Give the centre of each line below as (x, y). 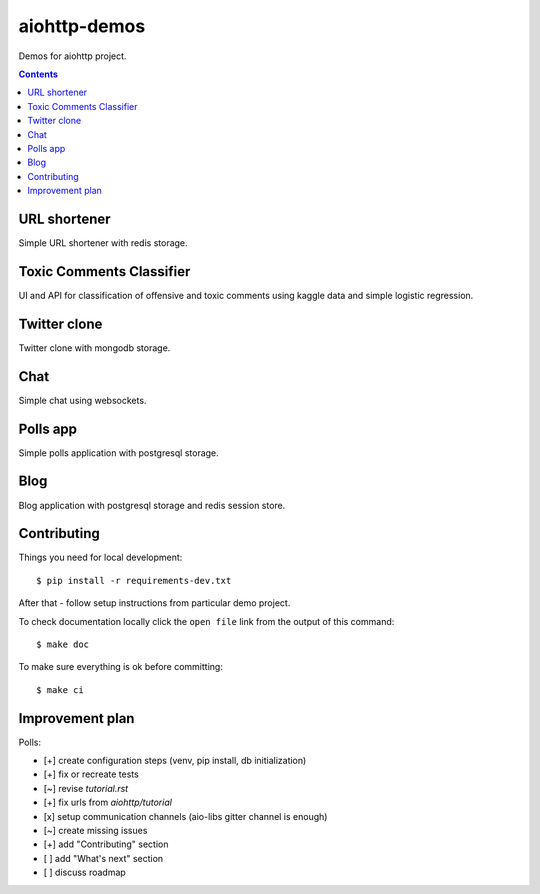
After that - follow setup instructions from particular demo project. (154, 603)
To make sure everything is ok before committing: (121, 667)
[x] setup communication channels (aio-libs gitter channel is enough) (185, 816)
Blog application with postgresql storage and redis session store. (152, 505)
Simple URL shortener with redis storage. (103, 242)
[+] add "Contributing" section (106, 844)
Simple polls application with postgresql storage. (118, 452)
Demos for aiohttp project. (72, 56)
